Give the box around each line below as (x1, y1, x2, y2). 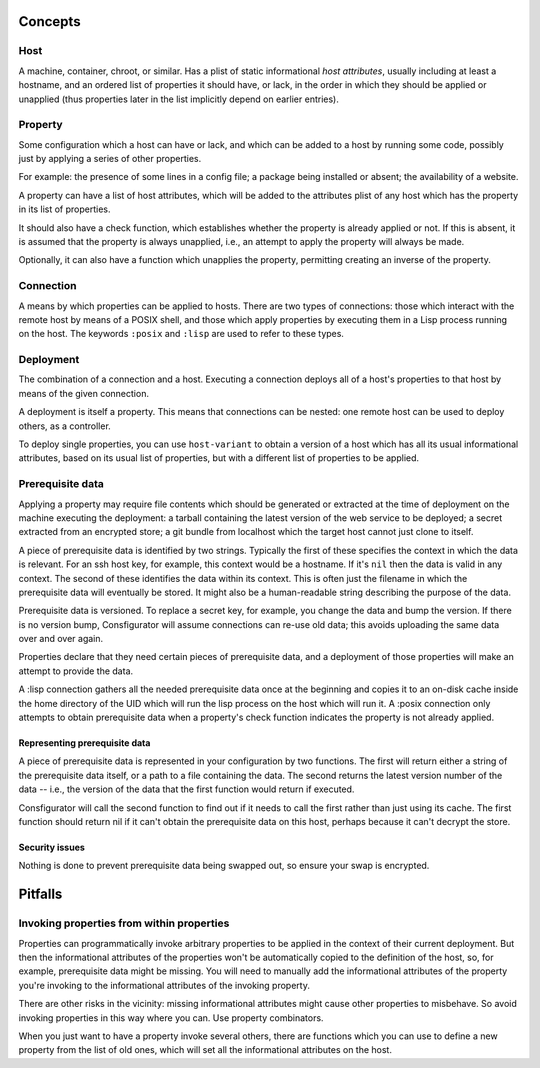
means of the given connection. (18, 387, 150, 399)
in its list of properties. (18, 203, 111, 215)
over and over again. (18, 633, 104, 645)
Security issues (18, 841, 85, 853)
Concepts (18, 13, 81, 30)
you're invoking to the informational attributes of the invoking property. (18, 979, 310, 991)
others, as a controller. (18, 420, 112, 432)
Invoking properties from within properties (18, 916, 230, 930)
